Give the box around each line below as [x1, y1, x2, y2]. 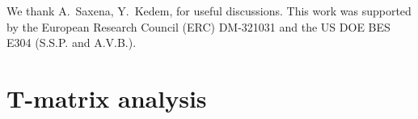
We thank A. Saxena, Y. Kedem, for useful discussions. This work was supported [6, 2, 412, 19]
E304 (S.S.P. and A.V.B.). [6, 34, 137, 51]
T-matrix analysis [6, 81, 207, 114]
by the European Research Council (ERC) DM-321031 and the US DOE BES [6, 18, 391, 35]
